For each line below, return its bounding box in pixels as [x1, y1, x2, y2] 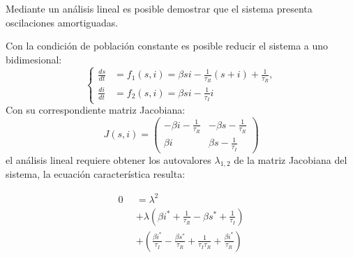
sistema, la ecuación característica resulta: [6, 167, 186, 181]
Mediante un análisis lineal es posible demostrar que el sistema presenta [6, 1, 313, 15]
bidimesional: [6, 52, 62, 66]
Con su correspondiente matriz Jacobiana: [6, 103, 186, 117]
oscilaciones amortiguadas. [6, 15, 119, 29]
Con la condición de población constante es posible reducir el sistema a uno [6, 38, 329, 53]
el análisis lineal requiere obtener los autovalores [6, 152, 211, 167]
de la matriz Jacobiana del [234, 152, 347, 167]
